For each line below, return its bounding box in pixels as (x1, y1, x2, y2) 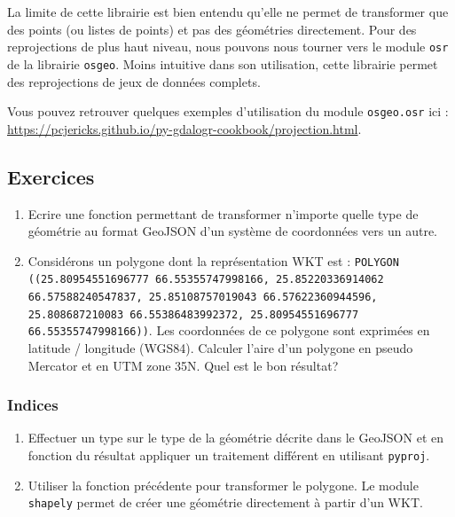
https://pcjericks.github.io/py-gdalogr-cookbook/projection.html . (7, 119, 362, 137)
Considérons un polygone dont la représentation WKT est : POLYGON (27, 251, 399, 270)
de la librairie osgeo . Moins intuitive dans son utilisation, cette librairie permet (7, 54, 438, 73)
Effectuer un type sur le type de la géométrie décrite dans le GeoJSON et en (27, 428, 443, 447)
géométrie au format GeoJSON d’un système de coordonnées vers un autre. (27, 222, 438, 240)
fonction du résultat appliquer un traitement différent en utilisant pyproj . (27, 446, 430, 465)
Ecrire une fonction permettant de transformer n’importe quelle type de (27, 204, 419, 223)
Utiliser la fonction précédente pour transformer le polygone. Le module (27, 475, 419, 494)
